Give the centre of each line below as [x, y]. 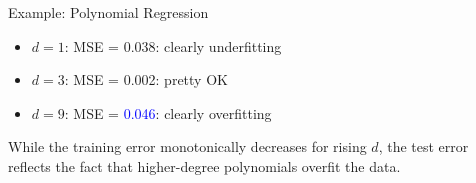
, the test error [423, 146]
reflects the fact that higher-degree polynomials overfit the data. [204, 165]
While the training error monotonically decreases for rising [187, 146]
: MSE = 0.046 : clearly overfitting [168, 112]
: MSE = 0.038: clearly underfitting [173, 45]
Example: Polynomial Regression [108, 12]
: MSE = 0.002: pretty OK [146, 79]
